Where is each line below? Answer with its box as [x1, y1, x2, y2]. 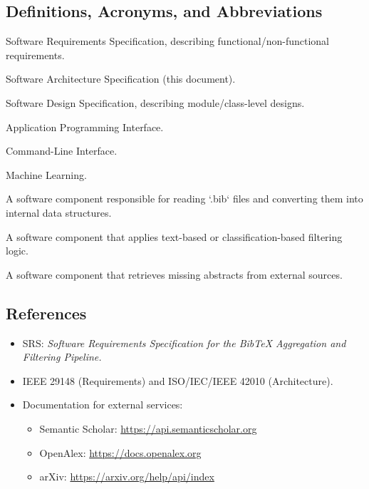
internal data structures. [6, 205, 112, 220]
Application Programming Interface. [6, 119, 164, 134]
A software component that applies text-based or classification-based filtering [6, 229, 343, 244]
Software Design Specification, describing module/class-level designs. [6, 95, 305, 110]
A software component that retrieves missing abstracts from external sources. [6, 267, 343, 282]
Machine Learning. [6, 167, 87, 182]
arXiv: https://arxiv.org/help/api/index [39, 469, 214, 484]
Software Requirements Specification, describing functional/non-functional [6, 34, 329, 48]
